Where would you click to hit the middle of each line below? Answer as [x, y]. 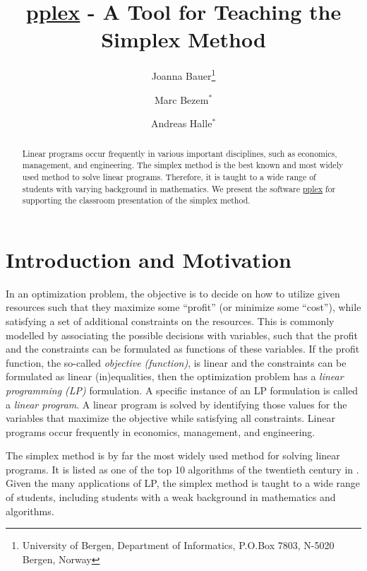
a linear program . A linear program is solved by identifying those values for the [176, 404]
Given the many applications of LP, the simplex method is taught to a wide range [183, 483]
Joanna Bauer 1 [183, 75]
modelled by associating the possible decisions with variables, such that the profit [182, 335]
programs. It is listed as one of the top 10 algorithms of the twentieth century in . [182, 469]
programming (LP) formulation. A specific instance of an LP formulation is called [182, 390]
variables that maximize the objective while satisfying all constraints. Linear [170, 418]
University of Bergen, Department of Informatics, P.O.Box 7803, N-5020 [178, 545]
